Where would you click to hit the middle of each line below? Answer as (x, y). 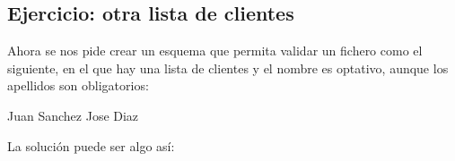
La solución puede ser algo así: (91, 145)
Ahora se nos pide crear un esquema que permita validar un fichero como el (215, 51)
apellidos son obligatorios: (78, 85)
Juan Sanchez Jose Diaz (73, 115)
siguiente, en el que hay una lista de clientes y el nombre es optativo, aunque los (228, 68)
